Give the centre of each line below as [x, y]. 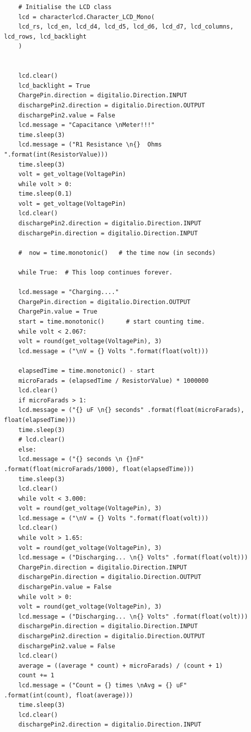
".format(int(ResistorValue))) [56, 154]
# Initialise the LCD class [65, 7]
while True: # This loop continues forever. [95, 273]
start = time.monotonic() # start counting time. [111, 322]
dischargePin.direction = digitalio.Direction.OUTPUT [110, 577]
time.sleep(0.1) [45, 194]
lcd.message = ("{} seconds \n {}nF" [81, 459]
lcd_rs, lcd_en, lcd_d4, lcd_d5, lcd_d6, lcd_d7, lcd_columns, [126, 27]
